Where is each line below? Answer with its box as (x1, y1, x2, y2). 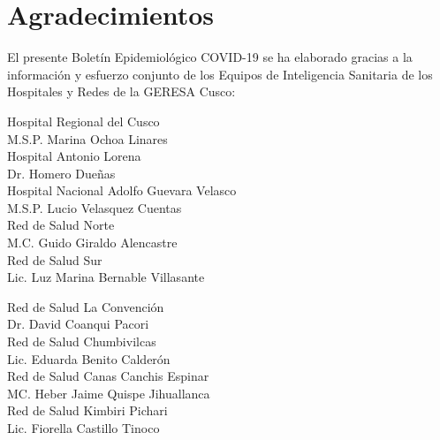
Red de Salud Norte (7, 216, 115, 234)
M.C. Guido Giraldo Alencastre (7, 233, 178, 252)
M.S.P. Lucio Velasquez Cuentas (7, 198, 182, 216)
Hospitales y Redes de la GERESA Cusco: (7, 82, 236, 101)
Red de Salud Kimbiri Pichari (7, 401, 168, 420)
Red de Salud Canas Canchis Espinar (7, 367, 209, 385)
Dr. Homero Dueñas (7, 163, 116, 182)
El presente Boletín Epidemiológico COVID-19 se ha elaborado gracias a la (7, 48, 413, 66)
